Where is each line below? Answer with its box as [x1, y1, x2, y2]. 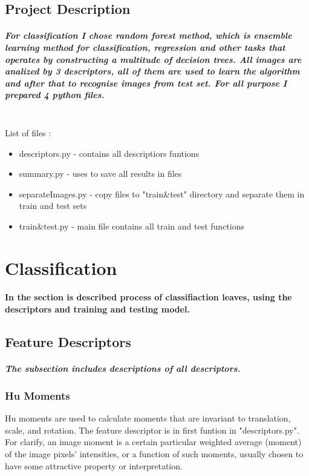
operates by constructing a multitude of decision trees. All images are [5, 53, 302, 65]
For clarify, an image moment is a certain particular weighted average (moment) [5, 435, 302, 448]
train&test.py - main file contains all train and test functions [19, 219, 244, 232]
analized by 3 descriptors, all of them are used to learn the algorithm [5, 65, 300, 78]
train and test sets [19, 199, 87, 212]
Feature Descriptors [5, 332, 131, 351]
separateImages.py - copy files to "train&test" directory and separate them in [19, 187, 305, 200]
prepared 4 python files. [5, 88, 105, 101]
